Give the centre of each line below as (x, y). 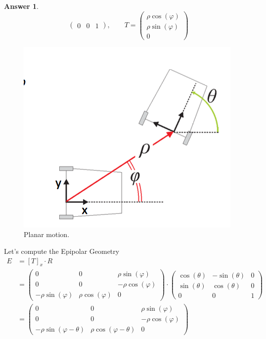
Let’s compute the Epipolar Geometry (62, 251)
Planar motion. (47, 234)
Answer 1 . (21, 6)
